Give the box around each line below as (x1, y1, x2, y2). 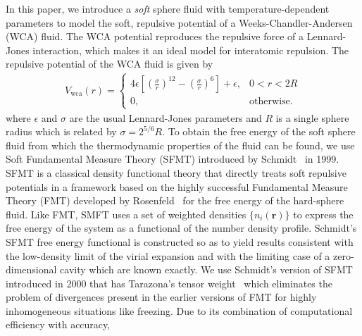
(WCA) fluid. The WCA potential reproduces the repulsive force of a (6, 29, 304, 44)
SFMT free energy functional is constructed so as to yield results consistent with (6, 234, 354, 249)
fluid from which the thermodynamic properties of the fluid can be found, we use (6, 137, 355, 152)
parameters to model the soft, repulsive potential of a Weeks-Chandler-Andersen (6, 15, 353, 30)
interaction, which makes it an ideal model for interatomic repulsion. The (32, 42, 349, 57)
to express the (293, 206, 354, 221)
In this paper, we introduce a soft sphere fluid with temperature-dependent (6, 1, 330, 15)
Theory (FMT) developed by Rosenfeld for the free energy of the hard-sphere (6, 193, 344, 208)
